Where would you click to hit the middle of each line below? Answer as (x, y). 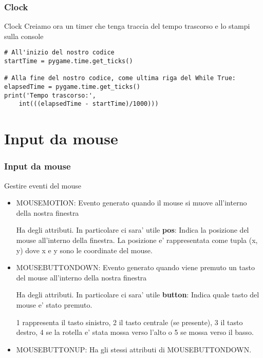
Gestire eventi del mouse (43, 185)
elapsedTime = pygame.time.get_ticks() (72, 87)
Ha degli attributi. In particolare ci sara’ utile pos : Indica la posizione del (133, 230)
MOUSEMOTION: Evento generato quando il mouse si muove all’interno (131, 203)
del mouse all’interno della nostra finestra (81, 277)
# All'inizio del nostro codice (59, 53)
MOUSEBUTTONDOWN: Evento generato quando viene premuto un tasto (135, 267)
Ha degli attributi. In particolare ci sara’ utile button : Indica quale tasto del (138, 295)
